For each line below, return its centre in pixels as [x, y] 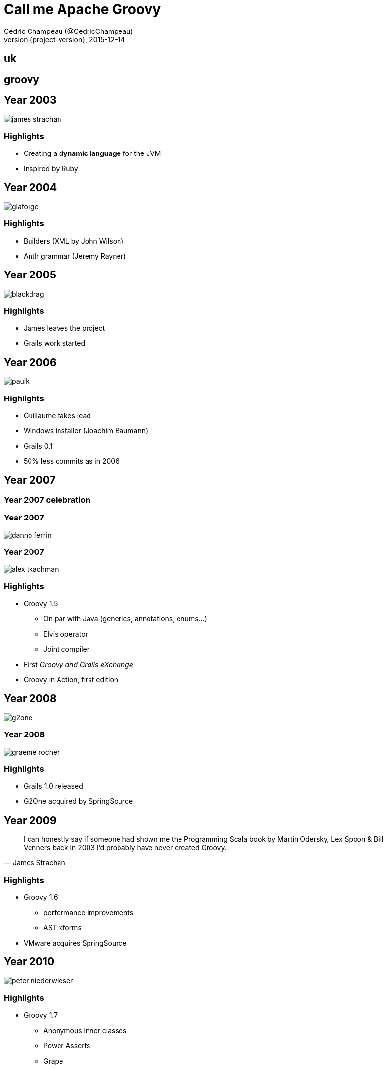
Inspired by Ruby [51, 169]
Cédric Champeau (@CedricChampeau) [69, 31]
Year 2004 [30, 187]
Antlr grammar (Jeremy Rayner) [75, 256]
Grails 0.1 [38, 446]
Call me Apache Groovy [83, 9]
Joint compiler [67, 649]
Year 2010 [29, 962]
